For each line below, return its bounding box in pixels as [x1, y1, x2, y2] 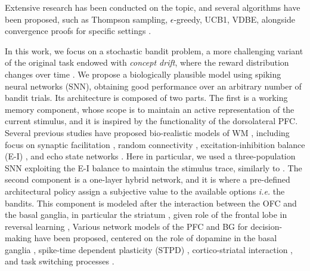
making [5, 232, 32, 244]
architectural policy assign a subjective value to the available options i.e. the [5, 184, 285, 197]
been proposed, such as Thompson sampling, [5, 13, 168, 25]
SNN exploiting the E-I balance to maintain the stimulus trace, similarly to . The [5, 161, 302, 174]
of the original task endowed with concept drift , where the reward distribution [5, 56, 289, 69]
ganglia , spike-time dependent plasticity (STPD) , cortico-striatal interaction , [5, 243, 293, 255]
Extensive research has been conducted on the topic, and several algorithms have [5, 1, 300, 13]
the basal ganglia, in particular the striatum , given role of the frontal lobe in [5, 208, 287, 221]
